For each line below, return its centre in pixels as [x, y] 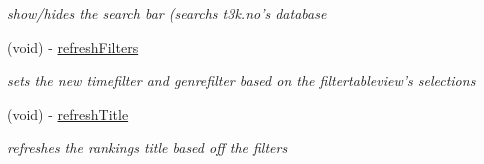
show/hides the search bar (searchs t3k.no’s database [167, 13]
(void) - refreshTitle [68, 113]
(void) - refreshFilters [73, 46]
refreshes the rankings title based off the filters [147, 147]
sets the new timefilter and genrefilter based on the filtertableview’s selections [241, 80]
